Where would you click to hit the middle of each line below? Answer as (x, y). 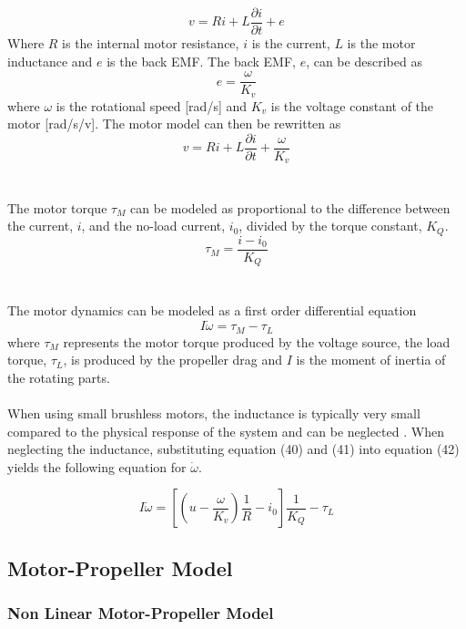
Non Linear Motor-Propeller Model (141, 613)
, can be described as (364, 61)
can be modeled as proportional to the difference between (290, 207)
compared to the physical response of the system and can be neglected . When (226, 431)
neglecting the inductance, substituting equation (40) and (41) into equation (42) (233, 449)
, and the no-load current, (153, 226)
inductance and (50, 61)
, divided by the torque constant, (330, 226)
